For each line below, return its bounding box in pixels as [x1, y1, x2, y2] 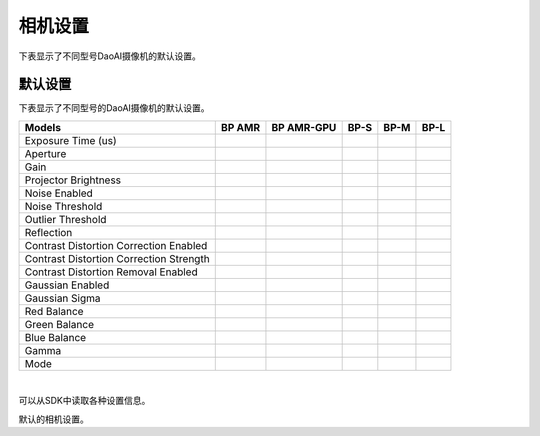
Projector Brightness [24, 173, 122, 187]
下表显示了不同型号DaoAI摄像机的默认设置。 [18, 50, 202, 62]
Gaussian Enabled [24, 278, 110, 292]
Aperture [24, 146, 67, 160]
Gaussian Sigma [24, 291, 101, 305]
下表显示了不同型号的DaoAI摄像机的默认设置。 [18, 102, 210, 114]
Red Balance [24, 304, 84, 318]
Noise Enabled [24, 186, 94, 200]
